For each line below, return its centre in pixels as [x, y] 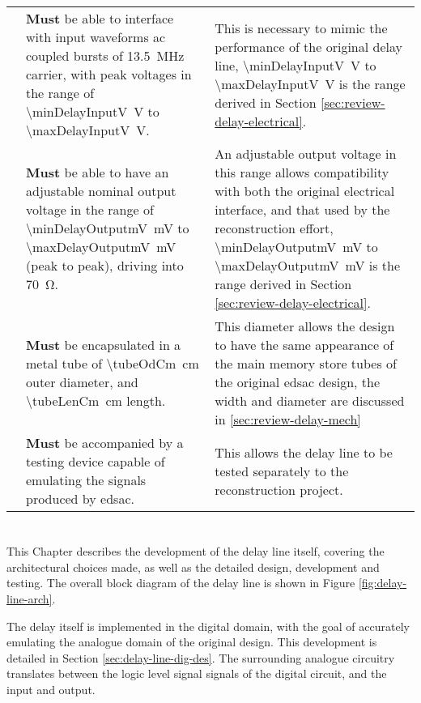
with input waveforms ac [96, 37]
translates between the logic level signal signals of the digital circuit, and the [197, 673]
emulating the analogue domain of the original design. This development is [192, 642]
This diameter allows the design [305, 326]
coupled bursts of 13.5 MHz [105, 55]
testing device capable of [96, 461]
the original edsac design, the [298, 382]
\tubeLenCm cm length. [96, 400]
